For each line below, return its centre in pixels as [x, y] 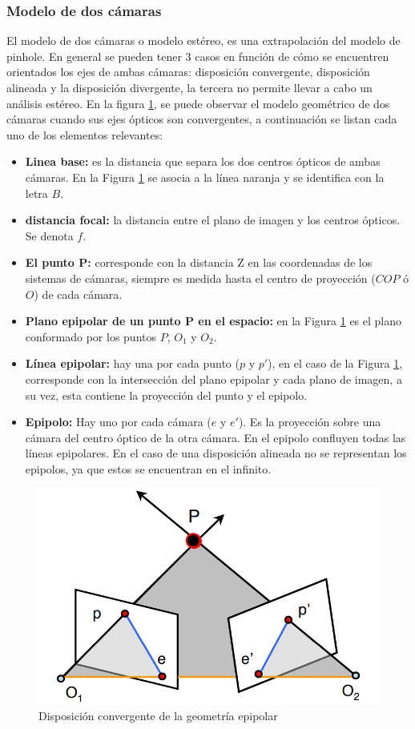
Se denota [49, 235]
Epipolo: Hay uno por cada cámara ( [118, 422]
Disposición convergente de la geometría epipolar [158, 716]
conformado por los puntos [91, 336]
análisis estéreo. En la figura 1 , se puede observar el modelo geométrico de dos [198, 103]
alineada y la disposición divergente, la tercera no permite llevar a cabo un [189, 87]
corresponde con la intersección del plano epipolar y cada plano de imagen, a [214, 379]
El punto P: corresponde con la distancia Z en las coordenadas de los [199, 262]
